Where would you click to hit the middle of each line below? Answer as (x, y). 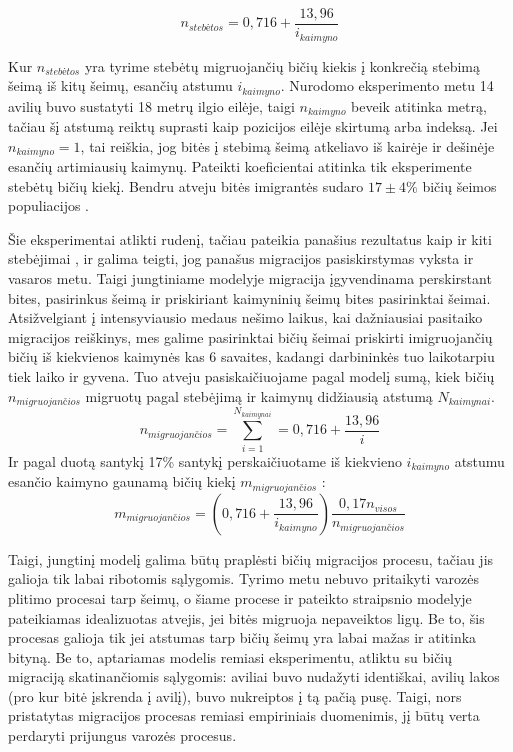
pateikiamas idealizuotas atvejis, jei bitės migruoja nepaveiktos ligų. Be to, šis (246, 617)
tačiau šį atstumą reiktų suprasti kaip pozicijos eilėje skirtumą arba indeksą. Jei (253, 126)
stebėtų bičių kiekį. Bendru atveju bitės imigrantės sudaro (186, 185)
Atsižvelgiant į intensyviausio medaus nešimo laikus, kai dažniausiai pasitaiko (245, 317)
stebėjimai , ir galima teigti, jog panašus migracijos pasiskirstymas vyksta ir (241, 258)
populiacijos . (49, 205)
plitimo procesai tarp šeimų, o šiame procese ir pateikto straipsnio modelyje (240, 597)
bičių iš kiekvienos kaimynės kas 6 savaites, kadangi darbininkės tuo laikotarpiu (251, 356)
